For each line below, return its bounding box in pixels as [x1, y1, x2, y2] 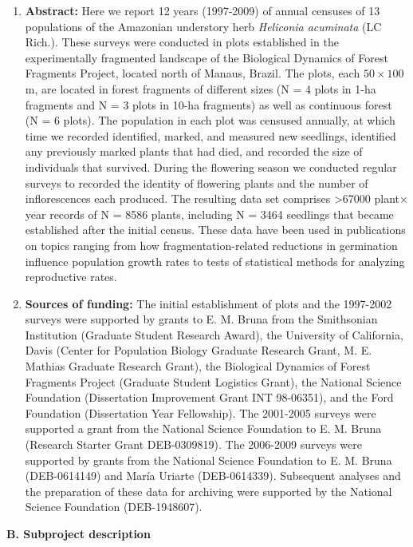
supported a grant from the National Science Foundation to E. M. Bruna [25, 420, 382, 437]
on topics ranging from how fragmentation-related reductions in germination [25, 236, 398, 253]
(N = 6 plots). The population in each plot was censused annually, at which [25, 112, 395, 129]
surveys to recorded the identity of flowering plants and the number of [25, 174, 368, 191]
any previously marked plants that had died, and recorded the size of [25, 143, 363, 160]
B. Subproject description [6, 525, 151, 541]
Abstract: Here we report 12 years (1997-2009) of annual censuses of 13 [25, 2, 380, 18]
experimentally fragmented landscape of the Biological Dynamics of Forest [25, 49, 388, 65]
